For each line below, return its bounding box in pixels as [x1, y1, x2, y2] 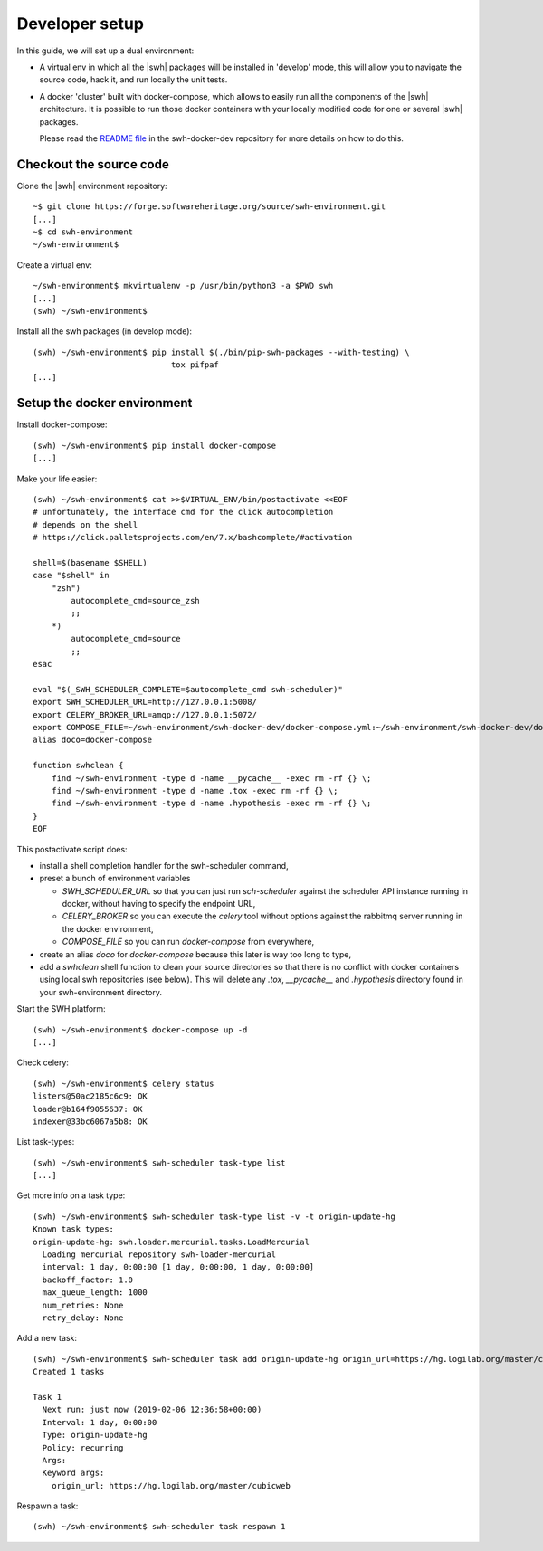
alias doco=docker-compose [33, 735, 153, 746]
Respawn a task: [16, 1500, 79, 1511]
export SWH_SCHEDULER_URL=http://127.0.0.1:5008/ [33, 697, 258, 708]
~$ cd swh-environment [33, 226, 134, 237]
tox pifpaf [170, 360, 219, 370]
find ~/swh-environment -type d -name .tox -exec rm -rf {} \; [51, 785, 338, 795]
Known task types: [33, 1224, 115, 1234]
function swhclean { [33, 760, 124, 771]
